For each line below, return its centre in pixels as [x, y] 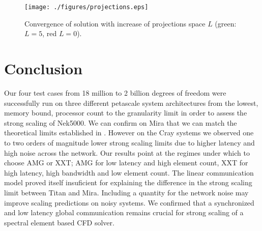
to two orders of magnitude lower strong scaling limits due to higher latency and [129, 142]
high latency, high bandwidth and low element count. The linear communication [129, 172]
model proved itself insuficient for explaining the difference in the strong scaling [128, 182]
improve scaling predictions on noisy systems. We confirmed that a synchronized [129, 202]
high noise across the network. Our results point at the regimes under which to [127, 152]
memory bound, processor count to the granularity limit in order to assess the [126, 113]
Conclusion [43, 68]
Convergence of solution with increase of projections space [115, 23]
